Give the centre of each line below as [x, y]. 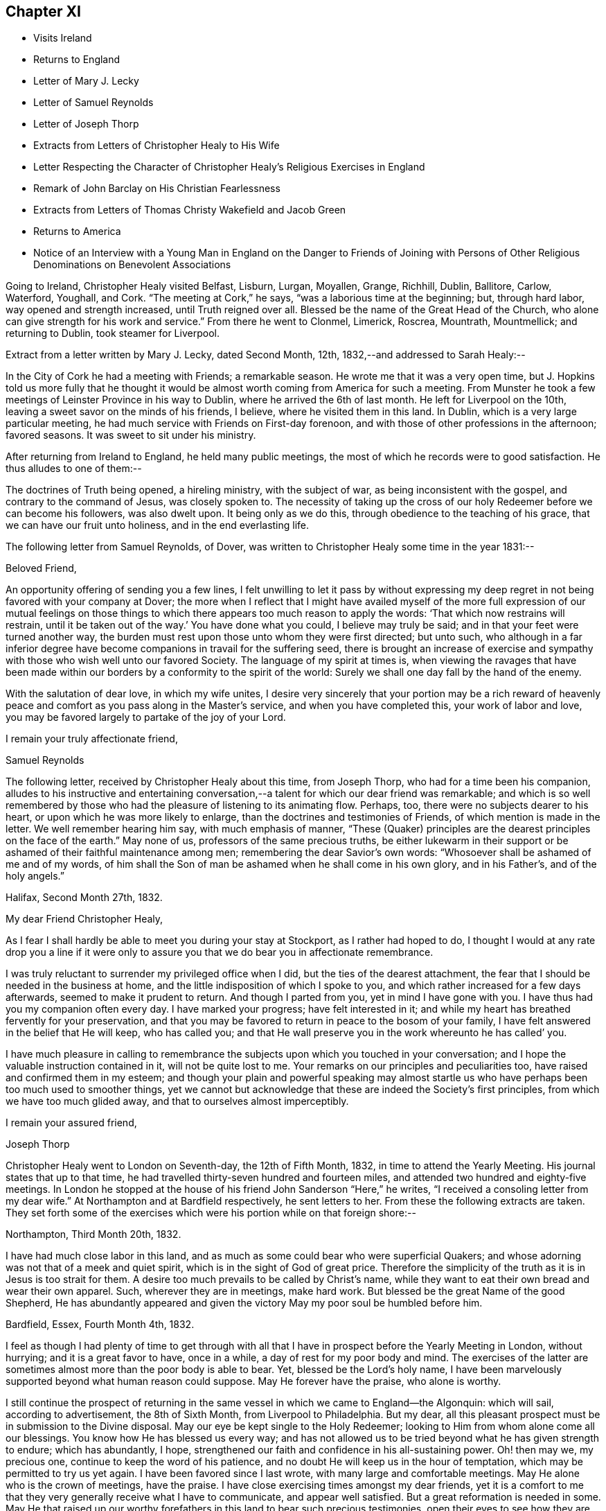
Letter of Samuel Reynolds [93, 103]
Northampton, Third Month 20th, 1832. [93, 1234]
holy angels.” [35, 876]
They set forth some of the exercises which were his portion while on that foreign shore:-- [211, 1213]
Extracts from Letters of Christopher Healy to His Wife [157, 146]
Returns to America [77, 232]
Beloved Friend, [41, 568]
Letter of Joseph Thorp [86, 124]
